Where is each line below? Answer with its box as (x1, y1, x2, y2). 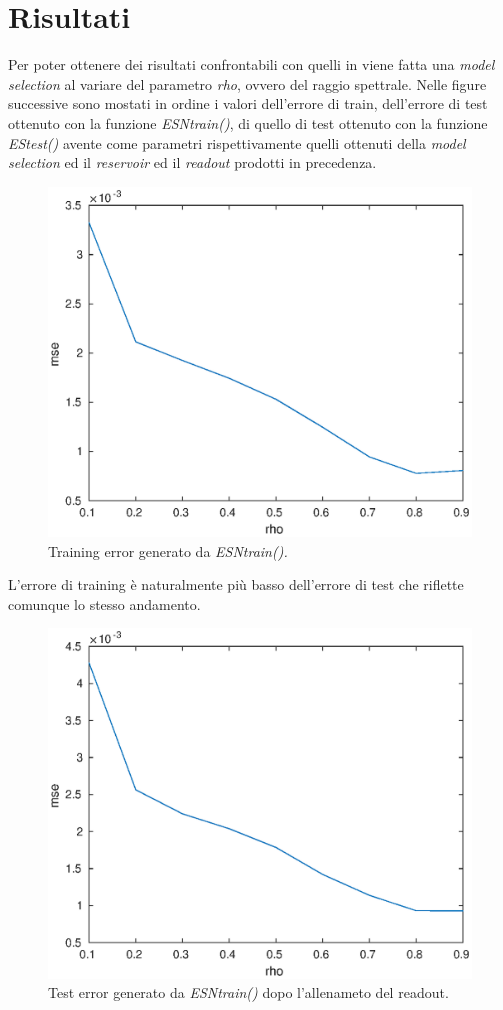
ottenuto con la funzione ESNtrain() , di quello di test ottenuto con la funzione (8, 112, 488, 133)
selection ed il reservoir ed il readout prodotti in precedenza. (8, 152, 377, 173)
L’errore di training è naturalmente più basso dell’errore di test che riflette (8, 574, 464, 595)
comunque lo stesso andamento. (8, 593, 201, 614)
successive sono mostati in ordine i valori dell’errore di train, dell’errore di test (8, 93, 488, 114)
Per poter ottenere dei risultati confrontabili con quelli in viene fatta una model (8, 54, 495, 75)
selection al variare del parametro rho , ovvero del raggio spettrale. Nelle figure (8, 73, 487, 94)
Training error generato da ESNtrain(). (48, 540, 288, 561)
